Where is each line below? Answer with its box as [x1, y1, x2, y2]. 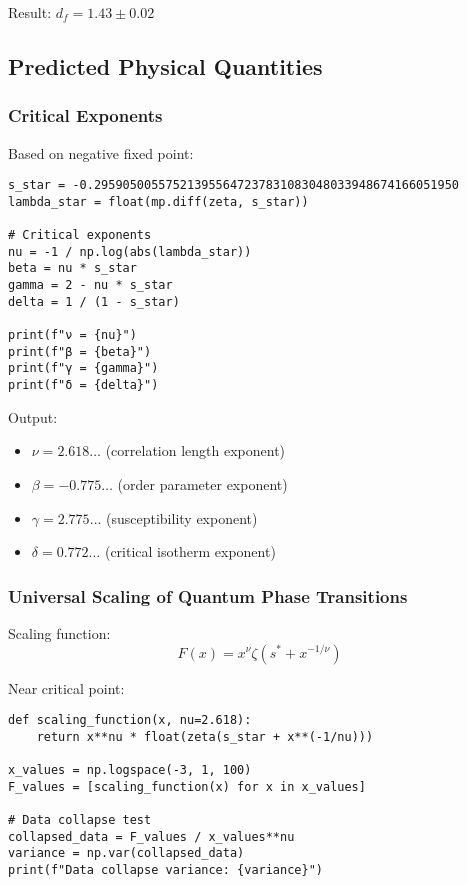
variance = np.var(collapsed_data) [8, 846, 245, 861]
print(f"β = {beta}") [8, 344, 152, 359]
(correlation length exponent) [105, 440, 286, 461]
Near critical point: [8, 677, 125, 698]
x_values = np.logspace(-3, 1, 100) [8, 763, 252, 778]
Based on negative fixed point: [8, 142, 194, 163]
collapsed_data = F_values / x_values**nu [8, 829, 295, 844]
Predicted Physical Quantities [8, 50, 323, 81]
